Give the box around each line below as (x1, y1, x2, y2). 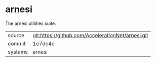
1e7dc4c (32, 40, 55, 47)
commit (8, 40, 26, 47)
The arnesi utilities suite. (5, 20, 57, 26)
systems (8, 48, 28, 55)
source (8, 32, 24, 39)
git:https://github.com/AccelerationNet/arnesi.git (32, 32, 148, 39)
